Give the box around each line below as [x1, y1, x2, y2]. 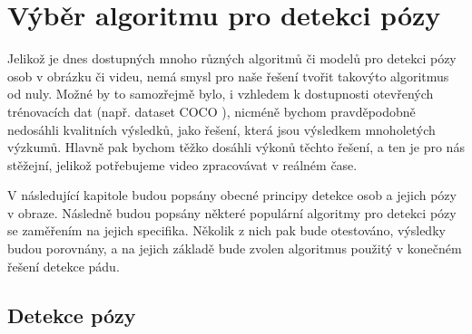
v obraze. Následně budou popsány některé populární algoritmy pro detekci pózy [7, 203, 457, 222]
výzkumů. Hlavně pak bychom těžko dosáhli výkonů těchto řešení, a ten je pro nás [7, 138, 465, 157]
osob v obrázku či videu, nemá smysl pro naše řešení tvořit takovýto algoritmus [7, 66, 449, 85]
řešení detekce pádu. [7, 256, 120, 275]
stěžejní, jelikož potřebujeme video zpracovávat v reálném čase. [7, 155, 358, 174]
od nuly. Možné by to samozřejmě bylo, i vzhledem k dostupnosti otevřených [7, 84, 434, 103]
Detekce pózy [7, 301, 136, 329]
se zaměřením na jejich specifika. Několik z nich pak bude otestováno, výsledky [7, 221, 446, 240]
